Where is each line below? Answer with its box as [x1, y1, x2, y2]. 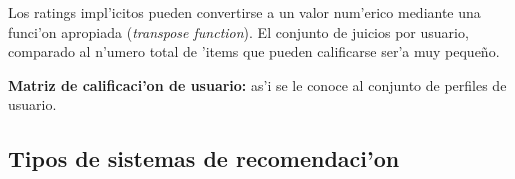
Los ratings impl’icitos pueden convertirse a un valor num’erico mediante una [8, 2, 481, 22]
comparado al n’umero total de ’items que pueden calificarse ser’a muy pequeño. [8, 41, 500, 62]
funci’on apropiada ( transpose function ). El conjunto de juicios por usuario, [8, 21, 469, 42]
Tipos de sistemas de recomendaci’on [8, 143, 400, 174]
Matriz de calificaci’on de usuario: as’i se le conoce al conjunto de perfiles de [8, 74, 507, 95]
